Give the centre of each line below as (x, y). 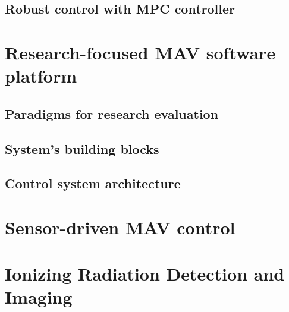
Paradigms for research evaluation (112, 113)
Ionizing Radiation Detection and (145, 274)
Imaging (39, 297)
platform (41, 76)
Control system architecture (93, 183)
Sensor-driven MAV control (120, 227)
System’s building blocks (82, 148)
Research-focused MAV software (140, 52)
